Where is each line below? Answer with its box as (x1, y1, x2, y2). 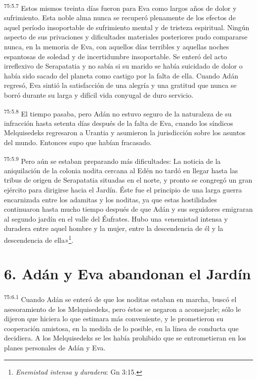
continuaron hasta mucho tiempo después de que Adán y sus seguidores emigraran (4, 204, 253, 214)
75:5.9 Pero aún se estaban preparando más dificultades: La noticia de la (4, 154, 221, 166)
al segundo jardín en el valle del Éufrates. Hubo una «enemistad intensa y (4, 213, 228, 224)
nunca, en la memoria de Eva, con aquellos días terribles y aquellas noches (4, 41, 229, 52)
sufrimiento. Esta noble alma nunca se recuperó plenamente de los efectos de (4, 12, 236, 23)
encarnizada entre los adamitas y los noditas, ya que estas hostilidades (4, 194, 217, 204)
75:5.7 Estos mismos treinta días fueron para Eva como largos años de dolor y (4, 1, 237, 13)
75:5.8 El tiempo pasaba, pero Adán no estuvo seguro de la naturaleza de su (4, 107, 232, 118)
